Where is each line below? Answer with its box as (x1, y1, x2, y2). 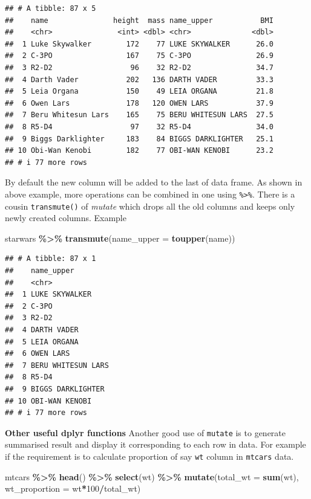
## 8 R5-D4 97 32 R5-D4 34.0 (5, 122, 273, 131)
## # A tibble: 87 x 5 (5, 4, 96, 13)
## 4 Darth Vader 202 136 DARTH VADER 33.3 (5, 75, 273, 84)
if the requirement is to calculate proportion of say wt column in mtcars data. (5, 449, 294, 462)
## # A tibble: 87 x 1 (5, 254, 96, 263)
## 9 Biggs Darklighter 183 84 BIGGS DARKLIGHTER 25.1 (5, 134, 273, 143)
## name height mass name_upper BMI (5, 16, 273, 25)
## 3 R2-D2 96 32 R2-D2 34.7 (5, 63, 273, 72)
